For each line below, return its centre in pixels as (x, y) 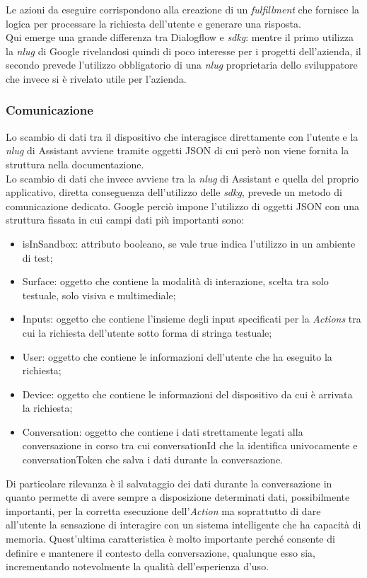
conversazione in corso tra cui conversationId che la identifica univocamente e (190, 445)
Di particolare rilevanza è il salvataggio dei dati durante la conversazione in (169, 483)
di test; (37, 257)
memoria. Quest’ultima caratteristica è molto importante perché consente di (170, 539)
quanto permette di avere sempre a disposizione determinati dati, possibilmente (178, 497)
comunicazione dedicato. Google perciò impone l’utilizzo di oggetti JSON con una (183, 206)
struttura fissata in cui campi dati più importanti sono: (125, 220)
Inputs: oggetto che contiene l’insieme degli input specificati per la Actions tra (192, 319)
